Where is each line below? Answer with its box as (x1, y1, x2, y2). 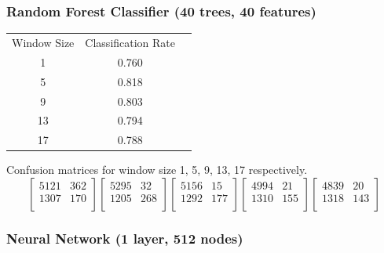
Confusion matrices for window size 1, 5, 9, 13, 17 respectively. (6, 161, 308, 178)
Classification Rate (85, 34, 176, 50)
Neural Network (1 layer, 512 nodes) (6, 228, 243, 248)
